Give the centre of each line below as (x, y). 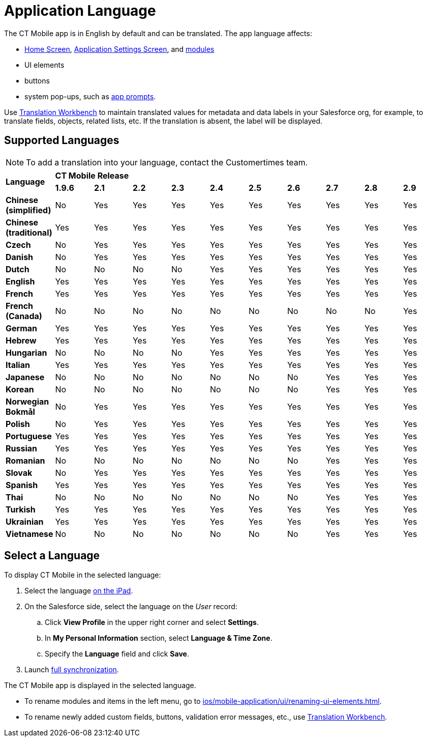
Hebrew (21, 340)
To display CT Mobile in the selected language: (83, 575)
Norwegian (27, 401)
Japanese (25, 377)
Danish (20, 257)
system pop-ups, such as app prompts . (90, 96)
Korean (20, 389)
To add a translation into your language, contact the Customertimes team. (167, 162)
